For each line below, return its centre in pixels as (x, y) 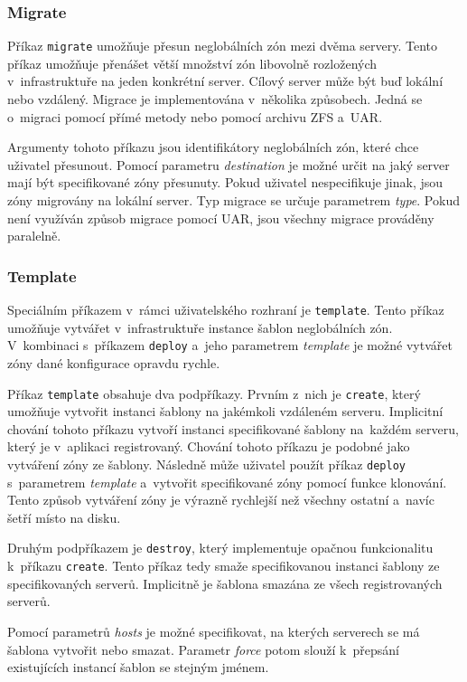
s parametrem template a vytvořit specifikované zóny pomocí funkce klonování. (227, 482)
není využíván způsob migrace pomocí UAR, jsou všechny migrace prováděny (221, 218)
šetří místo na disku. (64, 517)
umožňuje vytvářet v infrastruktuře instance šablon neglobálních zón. (200, 327)
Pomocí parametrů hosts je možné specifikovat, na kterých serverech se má (214, 631)
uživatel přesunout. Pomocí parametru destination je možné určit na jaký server (229, 164)
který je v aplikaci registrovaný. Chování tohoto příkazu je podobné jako (209, 446)
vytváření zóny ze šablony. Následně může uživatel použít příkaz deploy (206, 464)
